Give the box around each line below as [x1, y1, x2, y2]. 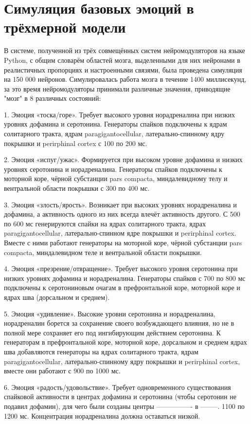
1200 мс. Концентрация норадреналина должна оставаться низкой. [4, 410, 200, 421]
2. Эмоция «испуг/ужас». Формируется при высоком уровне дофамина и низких [4, 154, 243, 165]
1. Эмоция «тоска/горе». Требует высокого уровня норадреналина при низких [4, 109, 235, 119]
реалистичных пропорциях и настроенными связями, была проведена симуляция [4, 64, 242, 74]
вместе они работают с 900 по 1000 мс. [4, 366, 121, 376]
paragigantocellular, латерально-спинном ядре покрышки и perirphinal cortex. [4, 228, 236, 238]
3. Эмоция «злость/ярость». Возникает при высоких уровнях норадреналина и [4, 199, 237, 209]
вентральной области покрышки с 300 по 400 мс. [4, 183, 150, 193]
